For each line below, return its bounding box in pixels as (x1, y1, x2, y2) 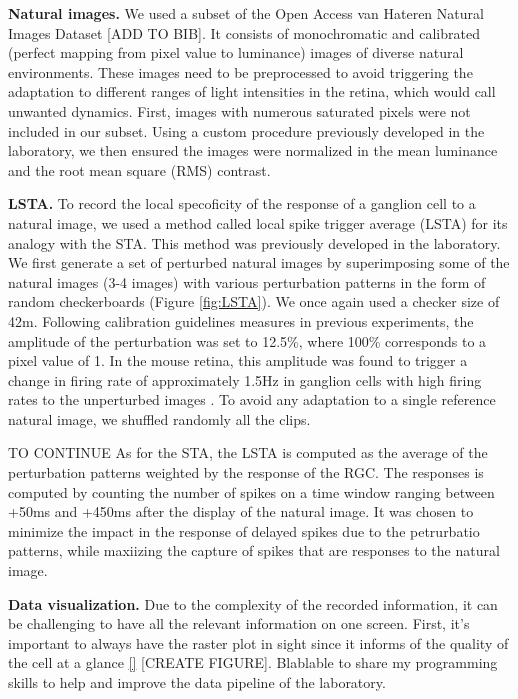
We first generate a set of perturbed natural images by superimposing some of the (8, 252, 510, 273)
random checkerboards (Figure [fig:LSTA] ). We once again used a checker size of (8, 291, 500, 312)
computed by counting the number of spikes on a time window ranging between (8, 481, 495, 502)
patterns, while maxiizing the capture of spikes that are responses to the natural (8, 540, 500, 561)
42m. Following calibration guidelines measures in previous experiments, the (8, 310, 474, 331)
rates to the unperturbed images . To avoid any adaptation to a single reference (8, 389, 496, 410)
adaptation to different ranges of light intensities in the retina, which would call (8, 81, 496, 102)
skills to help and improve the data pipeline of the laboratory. (8, 672, 386, 692)
